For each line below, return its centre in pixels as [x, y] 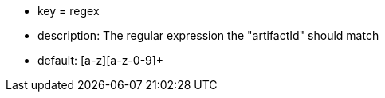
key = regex [69, 11]
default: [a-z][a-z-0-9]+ [101, 60]
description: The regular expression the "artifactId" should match [208, 35]
